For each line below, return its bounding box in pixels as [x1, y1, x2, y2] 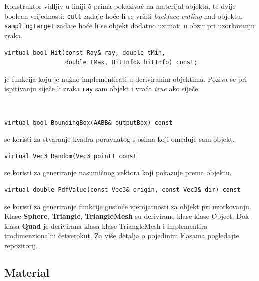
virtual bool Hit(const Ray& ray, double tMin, [4, 49, 166, 56]
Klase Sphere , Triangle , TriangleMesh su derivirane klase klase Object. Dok [4, 211, 249, 221]
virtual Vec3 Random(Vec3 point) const [4, 152, 137, 160]
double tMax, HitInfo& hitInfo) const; [65, 59, 198, 66]
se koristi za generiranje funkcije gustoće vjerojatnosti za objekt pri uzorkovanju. [4, 201, 251, 211]
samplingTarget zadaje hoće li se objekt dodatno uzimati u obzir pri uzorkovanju [4, 20, 255, 31]
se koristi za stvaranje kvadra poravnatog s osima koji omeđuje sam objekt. [4, 134, 235, 144]
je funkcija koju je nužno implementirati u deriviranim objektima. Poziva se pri [4, 73, 247, 84]
